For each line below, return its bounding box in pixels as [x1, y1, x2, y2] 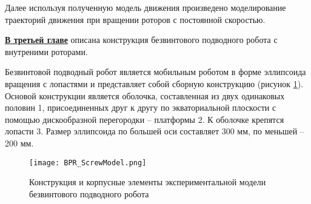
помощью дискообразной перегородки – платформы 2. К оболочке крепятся [5, 113, 284, 125]
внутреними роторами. [5, 45, 88, 58]
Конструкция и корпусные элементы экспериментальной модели [29, 176, 266, 188]
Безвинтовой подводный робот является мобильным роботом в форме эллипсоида [5, 65, 306, 78]
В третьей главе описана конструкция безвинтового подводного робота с [5, 33, 278, 46]
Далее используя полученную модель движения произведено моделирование [5, 1, 286, 13]
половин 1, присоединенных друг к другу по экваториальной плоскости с [5, 101, 276, 114]
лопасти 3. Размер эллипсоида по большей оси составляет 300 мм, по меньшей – [5, 125, 304, 137]
